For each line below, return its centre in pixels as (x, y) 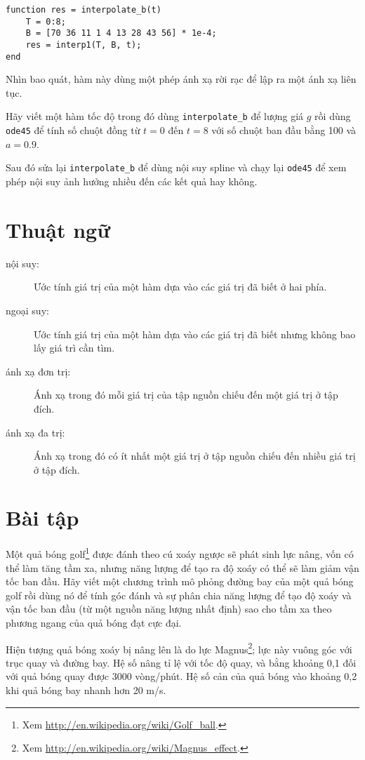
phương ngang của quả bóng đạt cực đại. (94, 623)
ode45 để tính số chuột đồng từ (73, 130)
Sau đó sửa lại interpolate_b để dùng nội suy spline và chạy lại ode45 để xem (176, 167)
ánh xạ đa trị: (35, 432)
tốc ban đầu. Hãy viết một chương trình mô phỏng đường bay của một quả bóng (180, 581)
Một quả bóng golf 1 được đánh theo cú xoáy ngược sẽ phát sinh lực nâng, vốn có (180, 553)
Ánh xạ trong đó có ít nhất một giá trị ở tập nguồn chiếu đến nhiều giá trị (195, 456)
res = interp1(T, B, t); (84, 45)
